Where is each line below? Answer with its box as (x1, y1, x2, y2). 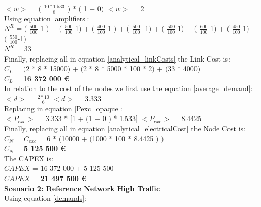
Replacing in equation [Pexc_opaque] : (4, 103, 122, 113)
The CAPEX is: (4, 153, 53, 163)
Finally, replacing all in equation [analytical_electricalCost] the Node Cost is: (4, 123, 245, 134)
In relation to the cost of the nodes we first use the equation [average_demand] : (4, 83, 253, 94)
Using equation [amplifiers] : (4, 13, 89, 23)
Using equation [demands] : (4, 193, 86, 203)
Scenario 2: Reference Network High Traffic (4, 183, 160, 193)
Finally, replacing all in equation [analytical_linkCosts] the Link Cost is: (4, 53, 230, 64)
